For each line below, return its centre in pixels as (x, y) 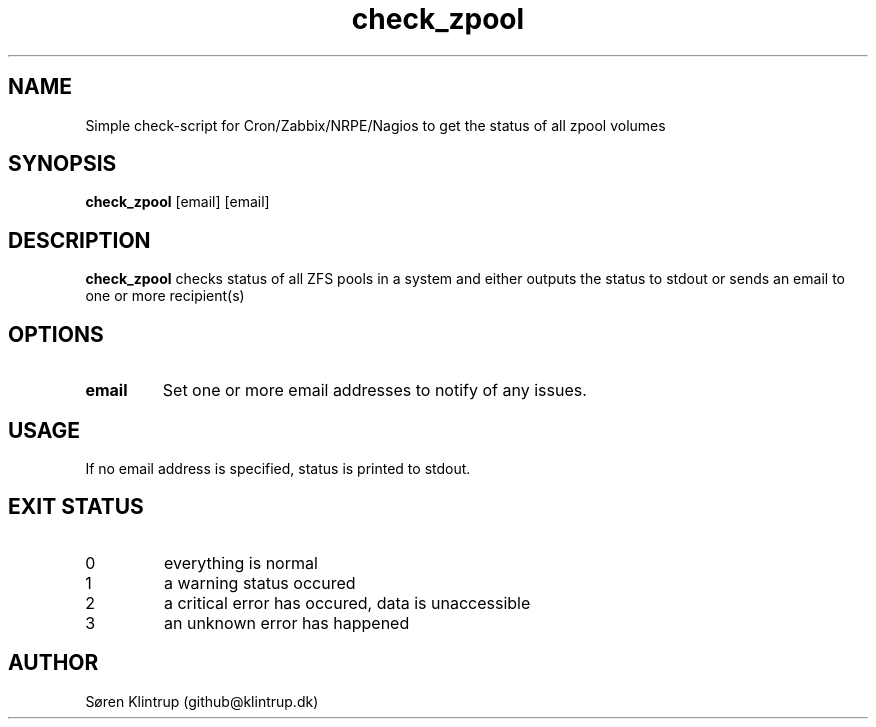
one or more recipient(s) (165, 296)
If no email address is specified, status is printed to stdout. (278, 468)
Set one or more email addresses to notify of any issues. (374, 390)
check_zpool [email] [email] (177, 202)
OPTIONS (56, 334)
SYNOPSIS (62, 164)
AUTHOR (53, 663)
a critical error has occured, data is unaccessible (347, 602)
